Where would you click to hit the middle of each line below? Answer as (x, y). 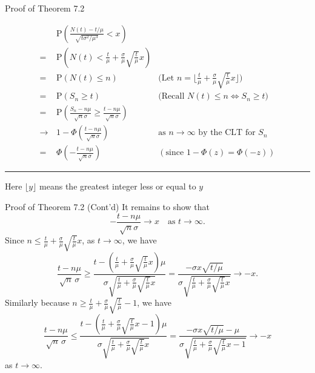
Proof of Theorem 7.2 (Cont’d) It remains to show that (108, 206)
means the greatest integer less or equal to (118, 186)
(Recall (171, 97)
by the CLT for (227, 133)
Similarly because (37, 302)
